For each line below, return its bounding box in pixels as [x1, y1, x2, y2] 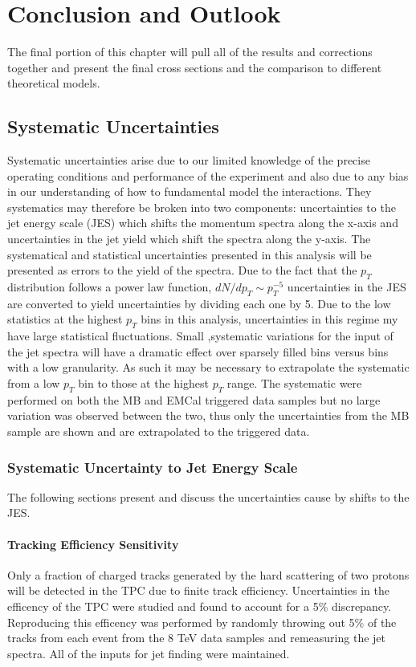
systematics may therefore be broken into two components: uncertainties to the [7, 198, 396, 215]
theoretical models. [7, 75, 100, 92]
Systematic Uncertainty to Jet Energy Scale [7, 457, 298, 477]
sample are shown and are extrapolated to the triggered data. [7, 423, 310, 440]
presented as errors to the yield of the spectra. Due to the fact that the [7, 262, 357, 279]
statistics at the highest [7, 311, 123, 327]
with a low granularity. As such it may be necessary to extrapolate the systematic [7, 359, 410, 376]
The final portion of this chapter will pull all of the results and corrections [7, 43, 373, 60]
